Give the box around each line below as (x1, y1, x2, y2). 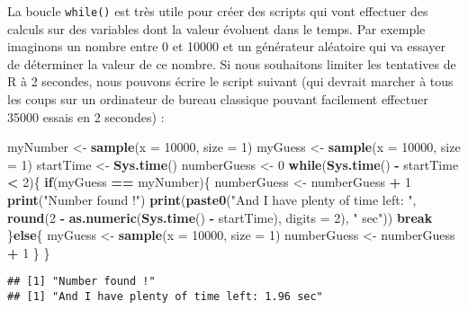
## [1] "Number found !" (7, 275, 156, 288)
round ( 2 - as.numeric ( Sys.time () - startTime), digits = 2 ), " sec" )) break (7, 208, 433, 226)
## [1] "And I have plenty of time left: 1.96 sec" (7, 290, 323, 304)
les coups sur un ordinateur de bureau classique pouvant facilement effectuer (7, 90, 428, 109)
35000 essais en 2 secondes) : (7, 107, 165, 126)
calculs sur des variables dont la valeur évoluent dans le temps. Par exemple (7, 19, 426, 38)
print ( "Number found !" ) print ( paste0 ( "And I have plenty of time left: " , (7, 190, 417, 208)
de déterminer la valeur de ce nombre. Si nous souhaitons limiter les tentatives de (7, 54, 456, 73)
